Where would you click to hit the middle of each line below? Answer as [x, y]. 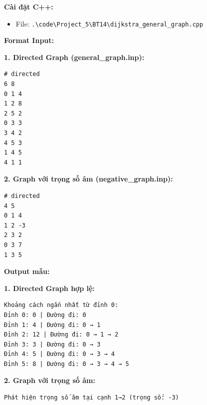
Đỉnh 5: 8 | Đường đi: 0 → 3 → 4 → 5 [67, 364]
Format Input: [29, 40]
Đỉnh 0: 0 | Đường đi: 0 [45, 315]
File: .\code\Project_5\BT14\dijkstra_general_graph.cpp [109, 23]
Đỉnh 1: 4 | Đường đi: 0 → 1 [52, 325]
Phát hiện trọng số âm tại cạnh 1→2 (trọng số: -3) [92, 398]
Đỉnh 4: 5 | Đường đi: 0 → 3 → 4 [59, 354]
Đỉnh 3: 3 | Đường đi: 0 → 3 [52, 344]
